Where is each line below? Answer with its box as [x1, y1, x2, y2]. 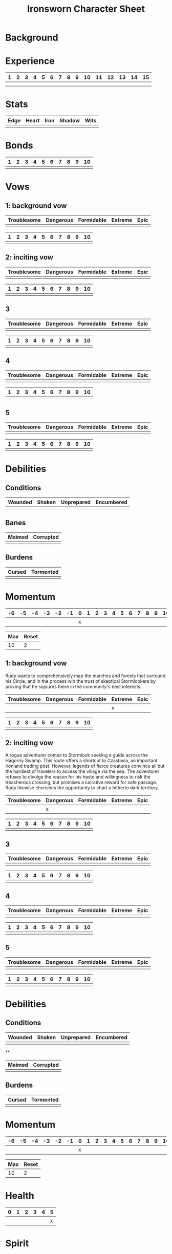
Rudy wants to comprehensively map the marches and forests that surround [5, 673, 166, 679]
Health [5, 1190, 34, 1201]
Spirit [5, 1237, 29, 1249]
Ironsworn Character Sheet [27, 3, 145, 15]
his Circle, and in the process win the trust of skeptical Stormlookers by [5, 678, 156, 684]
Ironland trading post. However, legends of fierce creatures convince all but [5, 763, 165, 769]
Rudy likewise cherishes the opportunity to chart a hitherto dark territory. [5, 785, 159, 791]
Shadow [59, 117, 80, 124]
